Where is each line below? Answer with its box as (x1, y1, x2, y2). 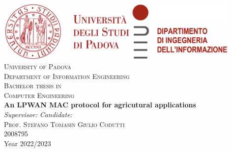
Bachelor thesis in (4, 80, 61, 91)
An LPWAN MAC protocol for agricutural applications (4, 100, 196, 110)
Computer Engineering (4, 90, 75, 100)
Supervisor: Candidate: (4, 109, 72, 119)
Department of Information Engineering (4, 71, 130, 81)
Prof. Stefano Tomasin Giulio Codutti (4, 119, 125, 129)
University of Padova (4, 61, 71, 71)
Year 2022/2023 (4, 138, 51, 148)
